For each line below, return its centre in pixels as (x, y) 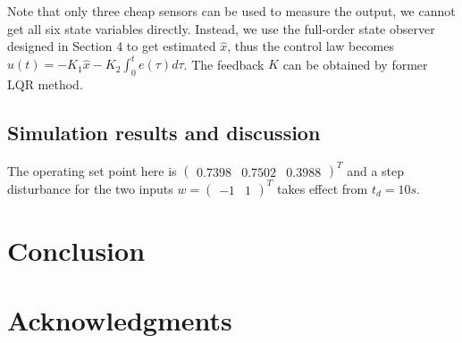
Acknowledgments (120, 320)
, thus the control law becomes (311, 46)
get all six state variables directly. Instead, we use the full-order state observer (221, 28)
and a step (376, 170)
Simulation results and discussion (164, 133)
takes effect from (323, 188)
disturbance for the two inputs (90, 188)
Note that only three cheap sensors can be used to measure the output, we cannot (231, 11)
